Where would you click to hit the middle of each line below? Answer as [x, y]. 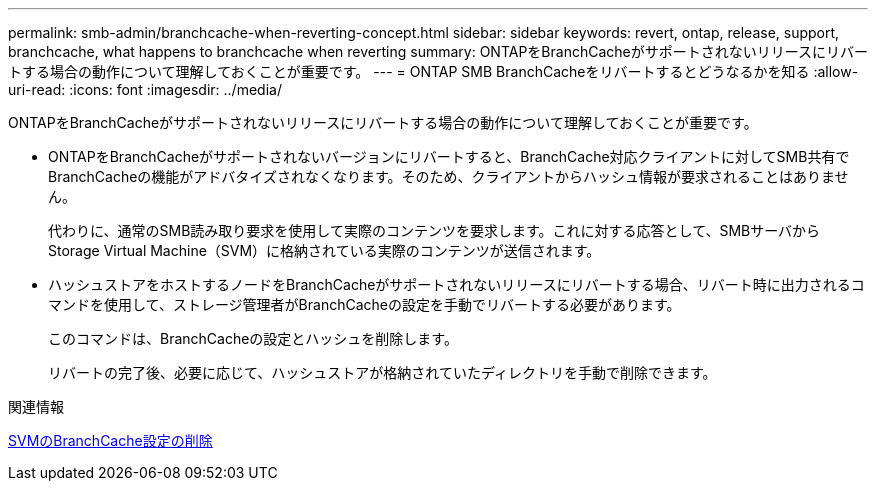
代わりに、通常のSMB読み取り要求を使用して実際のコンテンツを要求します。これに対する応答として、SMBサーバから [434, 230]
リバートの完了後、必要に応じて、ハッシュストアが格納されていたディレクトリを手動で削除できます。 [382, 372]
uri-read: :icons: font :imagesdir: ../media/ [145, 89]
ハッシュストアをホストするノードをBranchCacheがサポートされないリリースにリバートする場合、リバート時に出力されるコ [456, 284]
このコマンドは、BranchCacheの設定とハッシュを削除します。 [253, 338]
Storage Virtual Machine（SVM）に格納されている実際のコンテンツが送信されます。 [324, 250]
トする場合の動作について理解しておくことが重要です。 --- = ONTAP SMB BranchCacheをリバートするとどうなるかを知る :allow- [433, 71]
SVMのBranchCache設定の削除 [110, 440]
